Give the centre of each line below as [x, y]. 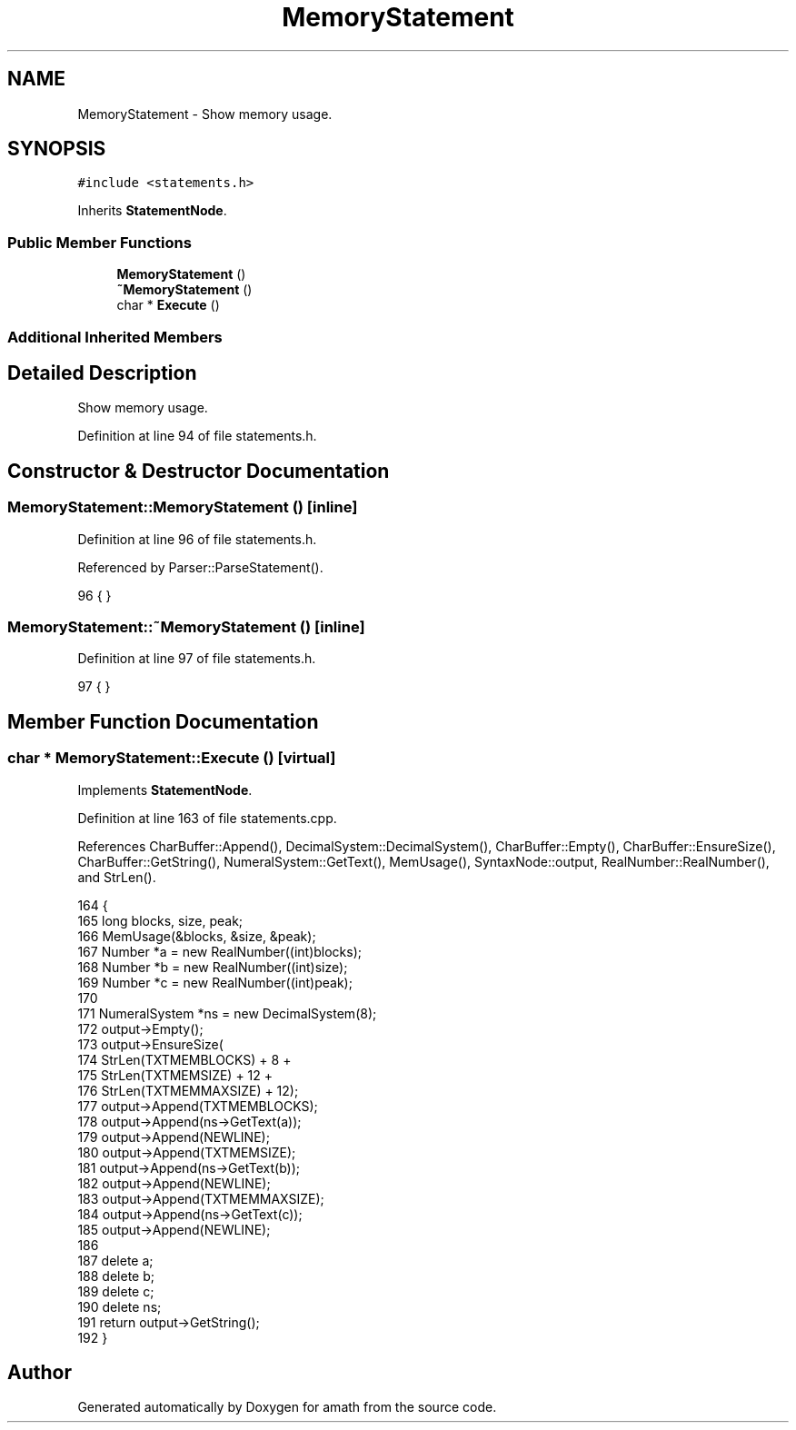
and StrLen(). [117, 877]
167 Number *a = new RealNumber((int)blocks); [220, 951]
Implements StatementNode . [165, 789]
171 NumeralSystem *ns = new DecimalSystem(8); [227, 1013]
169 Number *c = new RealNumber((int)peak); [215, 982]
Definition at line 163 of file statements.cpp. [207, 818]
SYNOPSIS [57, 149]
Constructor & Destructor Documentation [199, 471]
